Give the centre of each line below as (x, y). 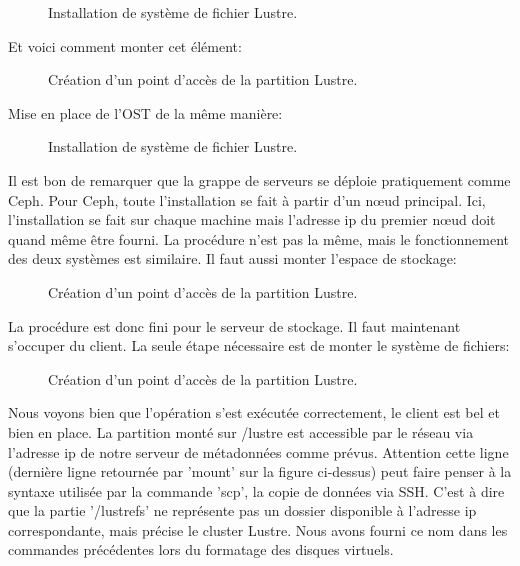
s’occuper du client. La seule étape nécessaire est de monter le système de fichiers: (259, 345)
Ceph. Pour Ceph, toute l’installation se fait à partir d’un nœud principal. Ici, (247, 199)
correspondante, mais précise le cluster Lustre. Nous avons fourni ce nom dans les (258, 529)
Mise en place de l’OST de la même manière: (145, 112)
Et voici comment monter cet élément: (125, 45)
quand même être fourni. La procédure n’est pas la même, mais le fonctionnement (259, 238)
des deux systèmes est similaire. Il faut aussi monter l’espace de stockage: (232, 258)
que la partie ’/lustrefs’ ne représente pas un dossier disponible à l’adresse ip (242, 510)
